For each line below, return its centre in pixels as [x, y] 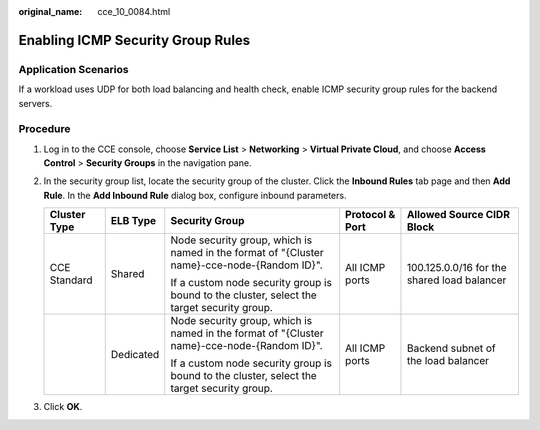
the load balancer [448, 361]
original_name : [50, 11]
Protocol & [370, 215]
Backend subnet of [451, 348]
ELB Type [133, 221]
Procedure [44, 129]
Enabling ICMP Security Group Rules [134, 40]
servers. [35, 103]
